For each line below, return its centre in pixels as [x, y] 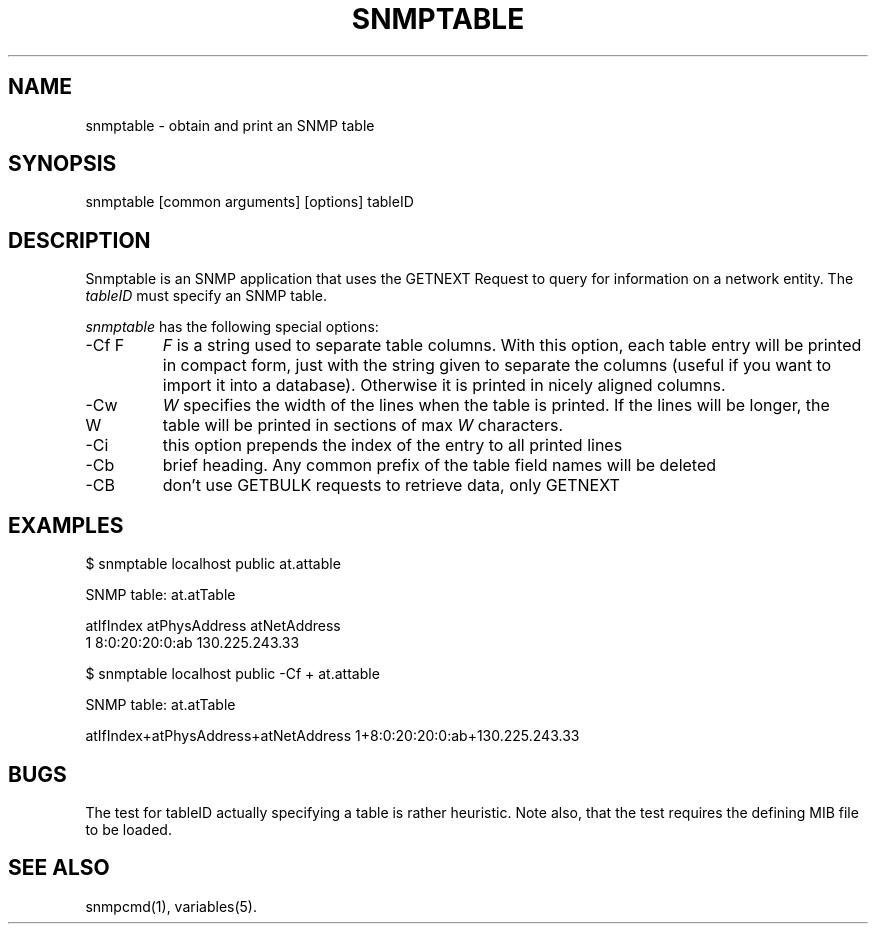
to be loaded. [128, 829]
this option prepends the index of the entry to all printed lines [392, 445]
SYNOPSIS [62, 164]
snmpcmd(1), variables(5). [171, 906]
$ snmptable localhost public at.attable [213, 564]
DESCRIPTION [79, 240]
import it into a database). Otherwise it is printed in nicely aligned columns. [444, 385]
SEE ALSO [59, 868]
